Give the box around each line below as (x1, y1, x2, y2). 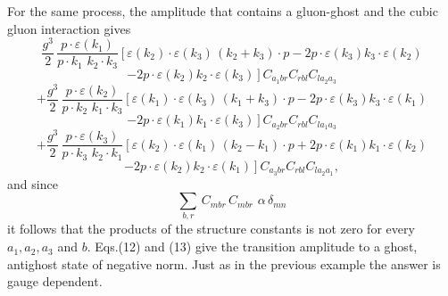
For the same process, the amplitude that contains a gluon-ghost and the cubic (7, 2, 438, 20)
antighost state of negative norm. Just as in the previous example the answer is (7, 254, 441, 273)
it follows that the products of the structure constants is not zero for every (7, 219, 415, 238)
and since (7, 174, 58, 193)
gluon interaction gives (7, 19, 131, 37)
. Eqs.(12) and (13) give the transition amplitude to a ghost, (87, 237, 418, 256)
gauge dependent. (7, 272, 103, 291)
